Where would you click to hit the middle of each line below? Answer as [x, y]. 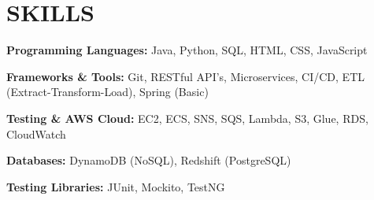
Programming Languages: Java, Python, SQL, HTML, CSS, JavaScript [187, 50]
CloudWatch [36, 133]
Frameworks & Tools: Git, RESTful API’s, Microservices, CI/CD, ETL [185, 76]
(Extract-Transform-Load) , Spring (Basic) [107, 92]
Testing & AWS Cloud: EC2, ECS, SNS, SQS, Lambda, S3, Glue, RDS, [187, 118]
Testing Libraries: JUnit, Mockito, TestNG [116, 186]
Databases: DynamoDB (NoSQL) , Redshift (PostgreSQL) [149, 160]
